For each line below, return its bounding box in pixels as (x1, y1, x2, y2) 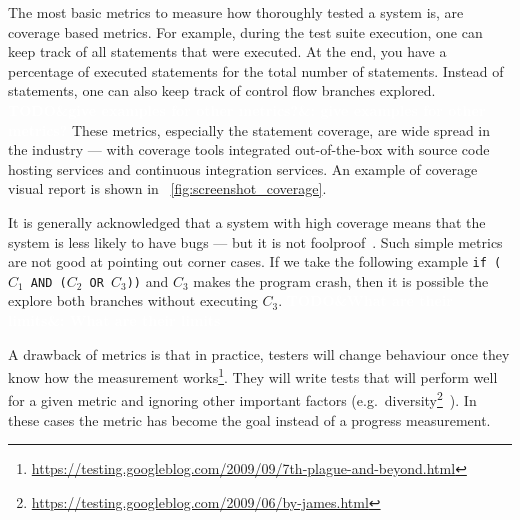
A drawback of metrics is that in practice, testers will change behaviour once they (8, 343, 510, 364)
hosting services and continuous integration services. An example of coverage (8, 158, 478, 179)
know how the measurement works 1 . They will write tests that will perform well (8, 364, 498, 387)
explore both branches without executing (8, 290, 258, 311)
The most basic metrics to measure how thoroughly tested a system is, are (8, 2, 464, 22)
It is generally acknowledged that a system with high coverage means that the (8, 211, 486, 232)
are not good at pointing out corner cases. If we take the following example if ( (8, 251, 502, 272)
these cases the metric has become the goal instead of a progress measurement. (8, 409, 491, 430)
